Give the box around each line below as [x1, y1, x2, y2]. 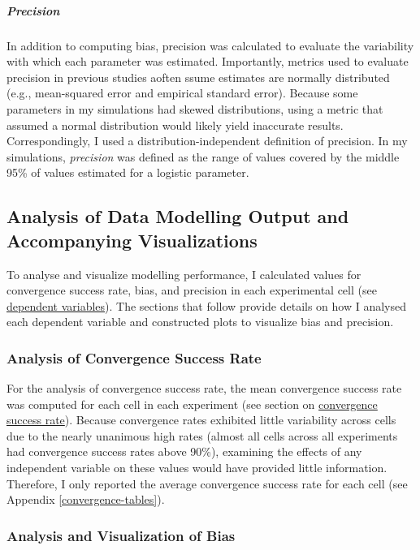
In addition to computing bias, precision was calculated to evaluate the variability [6, 37, 414, 54]
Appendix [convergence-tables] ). [6, 491, 165, 508]
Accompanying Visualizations [6, 227, 258, 252]
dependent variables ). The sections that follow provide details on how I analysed [6, 297, 407, 314]
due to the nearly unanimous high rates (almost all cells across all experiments [6, 427, 398, 444]
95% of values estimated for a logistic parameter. [6, 164, 249, 181]
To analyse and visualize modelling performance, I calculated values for [6, 265, 362, 282]
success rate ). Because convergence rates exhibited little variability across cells [6, 411, 396, 428]
